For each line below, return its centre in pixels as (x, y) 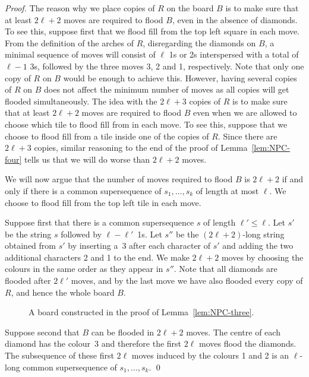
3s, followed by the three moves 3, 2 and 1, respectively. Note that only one (167, 66)
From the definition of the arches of (69, 42)
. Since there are (247, 136)
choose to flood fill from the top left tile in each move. (103, 202)
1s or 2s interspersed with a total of (234, 54)
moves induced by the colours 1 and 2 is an (210, 355)
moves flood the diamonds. (247, 343)
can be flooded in (123, 332)
